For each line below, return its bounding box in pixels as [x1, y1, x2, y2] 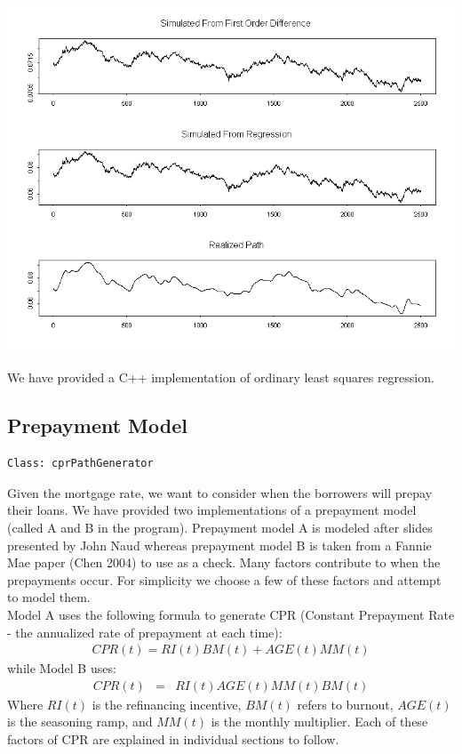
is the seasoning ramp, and [7, 712, 153, 731]
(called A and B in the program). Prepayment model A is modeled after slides [7, 517, 433, 536]
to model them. [7, 588, 91, 606]
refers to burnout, [297, 694, 394, 713]
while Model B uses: [7, 659, 116, 678]
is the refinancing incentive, [92, 694, 242, 713]
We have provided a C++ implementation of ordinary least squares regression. [7, 368, 434, 387]
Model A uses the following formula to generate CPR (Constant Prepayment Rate [7, 605, 455, 623]
